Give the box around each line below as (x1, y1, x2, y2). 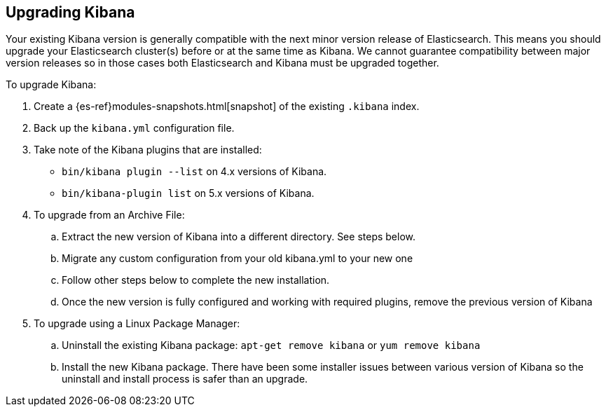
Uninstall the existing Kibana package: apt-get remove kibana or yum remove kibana (62, 339, 481, 352)
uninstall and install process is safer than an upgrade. (62, 373, 308, 385)
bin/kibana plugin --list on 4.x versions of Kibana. (62, 165, 327, 178)
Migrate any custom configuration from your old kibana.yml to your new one (62, 252, 413, 265)
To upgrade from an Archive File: (34, 209, 185, 221)
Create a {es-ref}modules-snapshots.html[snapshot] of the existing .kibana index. (34, 100, 420, 113)
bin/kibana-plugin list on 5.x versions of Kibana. (62, 187, 315, 200)
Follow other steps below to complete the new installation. (62, 274, 330, 287)
